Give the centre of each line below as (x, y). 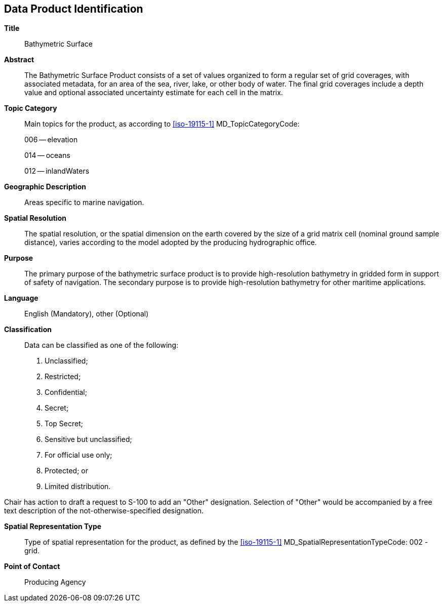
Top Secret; (64, 424)
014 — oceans (47, 155)
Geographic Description (45, 187)
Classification (28, 330)
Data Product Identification (74, 9)
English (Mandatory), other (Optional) (87, 314)
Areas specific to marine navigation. (84, 203)
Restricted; (63, 377)
